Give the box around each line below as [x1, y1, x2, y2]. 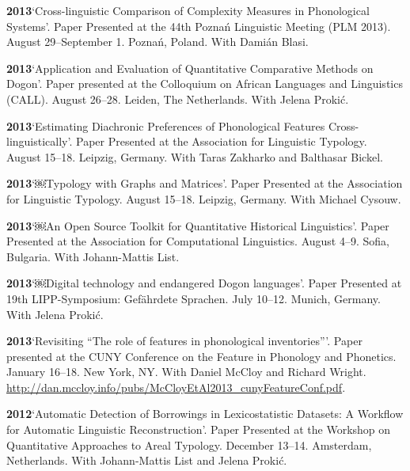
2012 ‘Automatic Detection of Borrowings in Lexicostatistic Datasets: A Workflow [6, 405, 404, 422]
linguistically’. [6, 133, 73, 150]
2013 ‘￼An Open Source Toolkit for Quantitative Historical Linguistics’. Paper [6, 217, 389, 234]
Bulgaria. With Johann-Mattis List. [6, 248, 180, 264]
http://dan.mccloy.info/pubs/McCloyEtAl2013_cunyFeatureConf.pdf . [6, 378, 346, 395]
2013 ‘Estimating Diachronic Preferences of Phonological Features [6, 117, 325, 134]
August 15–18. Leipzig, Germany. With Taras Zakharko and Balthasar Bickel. [6, 148, 383, 165]
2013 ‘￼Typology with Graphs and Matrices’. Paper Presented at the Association [6, 175, 403, 192]
